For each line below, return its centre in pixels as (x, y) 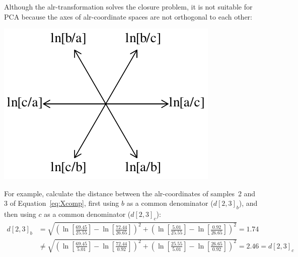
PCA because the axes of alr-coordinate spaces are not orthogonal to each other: (128, 16)
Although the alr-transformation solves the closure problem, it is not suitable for (128, 7)
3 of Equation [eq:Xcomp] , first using (62, 203)
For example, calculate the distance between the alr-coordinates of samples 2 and (130, 193)
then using (20, 214)
